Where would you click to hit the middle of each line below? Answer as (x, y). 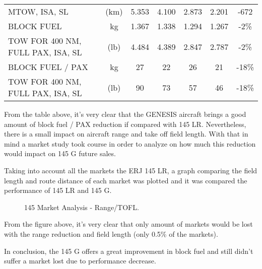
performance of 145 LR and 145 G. (58, 190)
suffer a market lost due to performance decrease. (80, 261)
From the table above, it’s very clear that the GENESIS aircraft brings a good (125, 114)
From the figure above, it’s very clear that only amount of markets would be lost (128, 224)
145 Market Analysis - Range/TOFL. (82, 207)
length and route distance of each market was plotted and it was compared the (126, 180)
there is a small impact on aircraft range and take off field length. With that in (126, 134)
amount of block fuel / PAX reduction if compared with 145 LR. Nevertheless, (125, 124)
